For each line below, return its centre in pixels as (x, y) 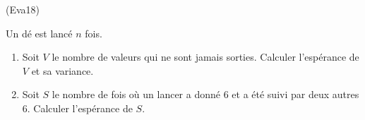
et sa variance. (62, 70)
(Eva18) (23, 9)
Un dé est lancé (39, 33)
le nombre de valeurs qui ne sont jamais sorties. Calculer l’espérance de (205, 57)
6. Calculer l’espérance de (77, 108)
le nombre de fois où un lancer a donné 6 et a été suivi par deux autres (205, 94)
